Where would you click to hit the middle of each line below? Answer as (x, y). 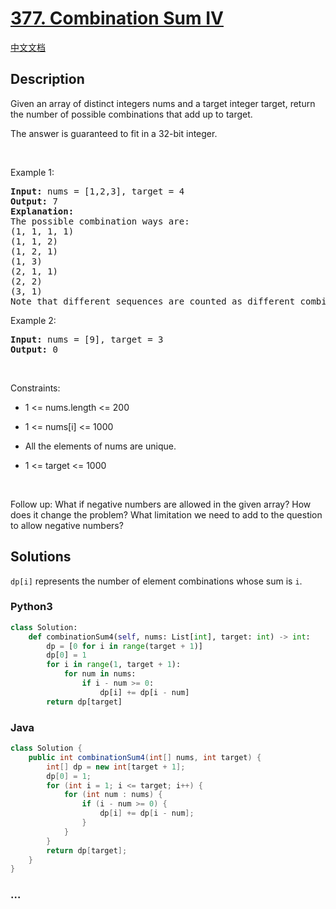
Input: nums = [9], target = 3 (87, 339)
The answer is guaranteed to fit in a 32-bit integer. (114, 133)
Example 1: (32, 172)
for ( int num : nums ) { (113, 795)
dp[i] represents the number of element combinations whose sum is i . (156, 581)
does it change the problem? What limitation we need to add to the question (166, 514)
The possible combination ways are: (100, 221)
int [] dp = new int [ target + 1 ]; (116, 767)
